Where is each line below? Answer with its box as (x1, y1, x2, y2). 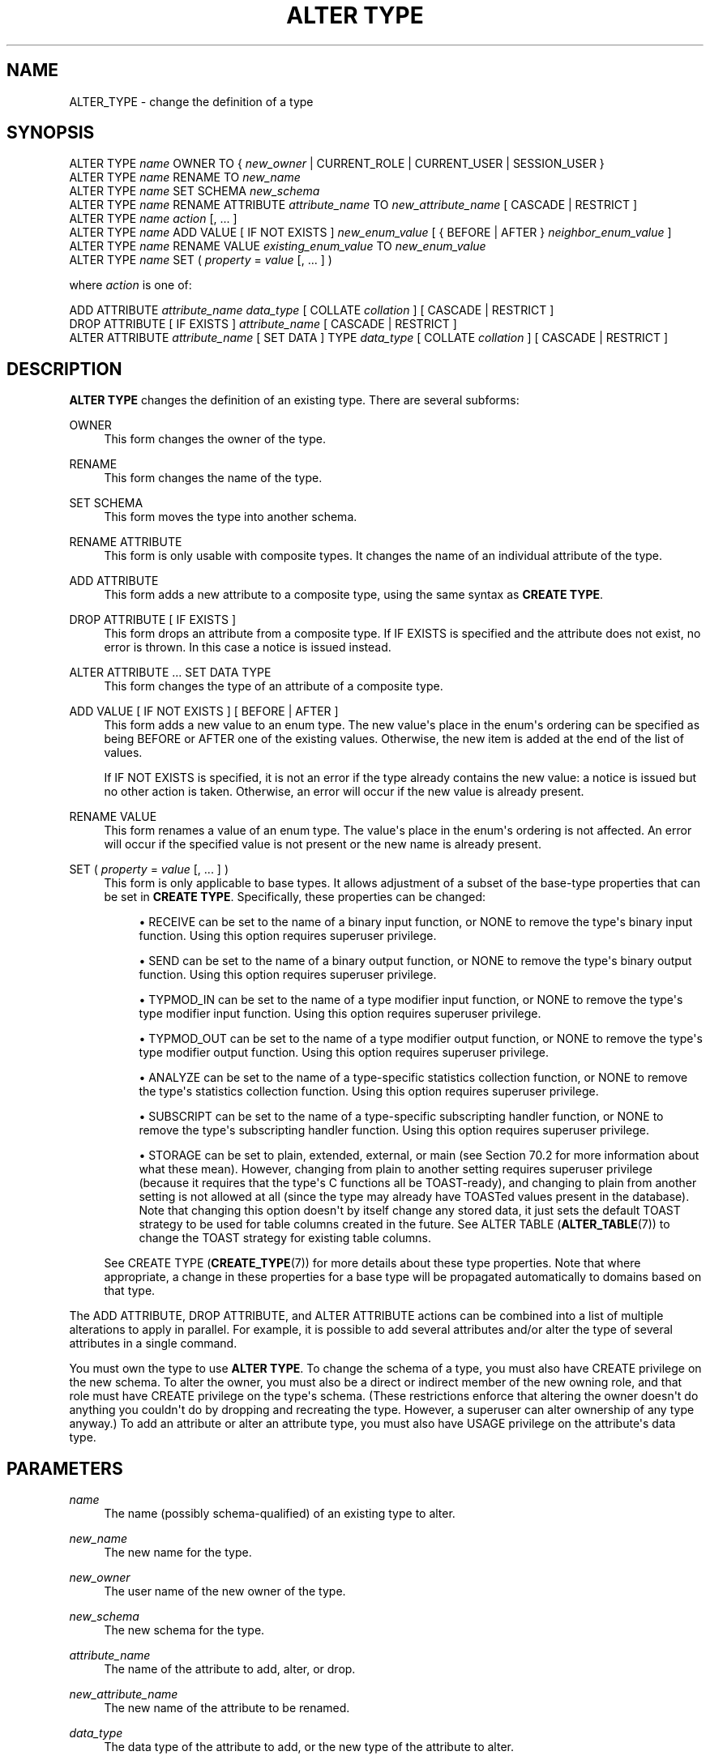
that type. (104, 1284, 156, 1298)
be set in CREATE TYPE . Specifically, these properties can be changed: (104, 890, 485, 904)
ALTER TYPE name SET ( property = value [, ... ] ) (69, 253, 332, 267)
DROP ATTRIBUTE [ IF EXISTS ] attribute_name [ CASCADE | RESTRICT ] (69, 317, 457, 331)
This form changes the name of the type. (104, 471, 323, 485)
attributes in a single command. (69, 1336, 237, 1351)
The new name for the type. (104, 1545, 252, 1560)
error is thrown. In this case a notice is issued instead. (104, 640, 391, 655)
